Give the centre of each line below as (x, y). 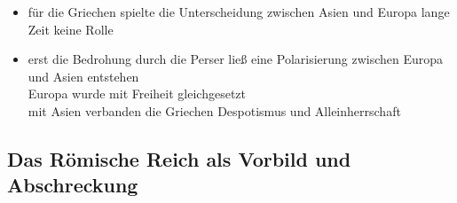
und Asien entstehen (83, 76)
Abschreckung (73, 185)
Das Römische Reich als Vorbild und (179, 158)
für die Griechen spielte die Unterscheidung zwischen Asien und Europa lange (239, 12)
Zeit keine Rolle (71, 29)
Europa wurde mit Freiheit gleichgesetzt (137, 94)
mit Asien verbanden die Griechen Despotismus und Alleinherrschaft (214, 110)
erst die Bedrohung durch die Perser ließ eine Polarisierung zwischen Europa (236, 59)
